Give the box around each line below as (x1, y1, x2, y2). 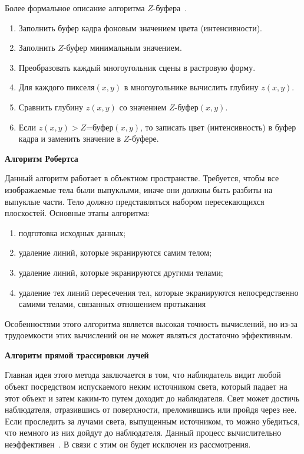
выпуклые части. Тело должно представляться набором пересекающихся (5, 195, 265, 207)
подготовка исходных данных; (18, 226, 126, 239)
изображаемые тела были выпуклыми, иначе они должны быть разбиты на (5, 183, 273, 195)
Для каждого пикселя (18, 81, 95, 93)
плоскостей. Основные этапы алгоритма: (5, 207, 150, 219)
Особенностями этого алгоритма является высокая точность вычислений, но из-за (5, 317, 298, 329)
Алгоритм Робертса (5, 152, 78, 164)
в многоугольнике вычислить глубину (124, 81, 259, 93)
